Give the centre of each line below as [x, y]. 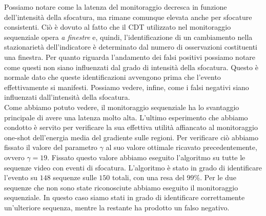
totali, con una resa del [148, 177]
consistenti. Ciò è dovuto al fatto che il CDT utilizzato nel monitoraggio [118, 27]
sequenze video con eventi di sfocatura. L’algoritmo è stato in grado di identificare [133, 167]
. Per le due [218, 177]
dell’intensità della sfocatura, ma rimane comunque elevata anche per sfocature [128, 17]
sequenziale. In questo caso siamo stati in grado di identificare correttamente [125, 197]
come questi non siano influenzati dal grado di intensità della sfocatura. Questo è [131, 67]
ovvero [14, 157]
